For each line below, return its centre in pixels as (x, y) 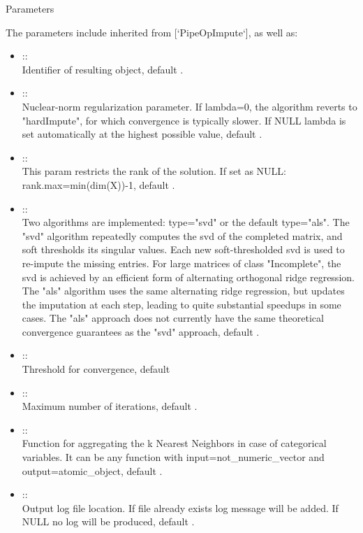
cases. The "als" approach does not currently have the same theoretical (173, 318)
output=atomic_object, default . (92, 470)
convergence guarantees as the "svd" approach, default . (141, 331)
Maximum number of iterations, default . (110, 406)
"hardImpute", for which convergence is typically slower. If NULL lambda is (184, 120)
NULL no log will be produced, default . (108, 521)
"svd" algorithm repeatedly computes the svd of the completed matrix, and (182, 235)
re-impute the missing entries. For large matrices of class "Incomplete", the (181, 263)
